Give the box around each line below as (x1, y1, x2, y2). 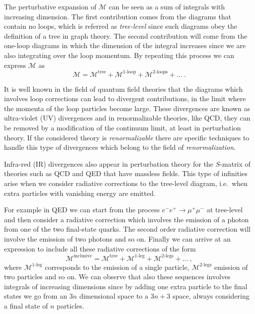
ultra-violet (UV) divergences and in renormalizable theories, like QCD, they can (4, 113, 251, 123)
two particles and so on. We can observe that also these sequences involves (4, 271, 231, 282)
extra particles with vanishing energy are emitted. (4, 188, 156, 198)
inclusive (74, 253, 92, 259)
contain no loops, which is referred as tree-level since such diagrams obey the (4, 21, 238, 31)
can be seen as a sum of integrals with (109, 1, 225, 11)
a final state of (4, 301, 48, 311)
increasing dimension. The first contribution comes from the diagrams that (4, 11, 232, 21)
